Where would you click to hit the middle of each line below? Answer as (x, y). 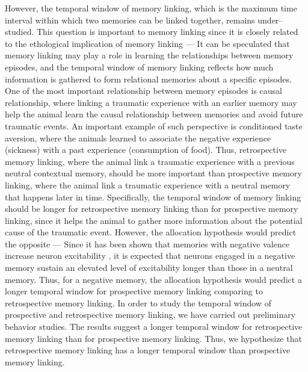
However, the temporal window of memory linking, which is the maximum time (151, 8)
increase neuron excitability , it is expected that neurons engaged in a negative (150, 256)
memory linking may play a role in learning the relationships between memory (149, 55)
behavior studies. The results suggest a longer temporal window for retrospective (154, 327)
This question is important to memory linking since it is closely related (167, 32)
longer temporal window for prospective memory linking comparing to (134, 291)
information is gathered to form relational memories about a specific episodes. (148, 79)
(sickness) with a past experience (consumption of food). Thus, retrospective (146, 150)
